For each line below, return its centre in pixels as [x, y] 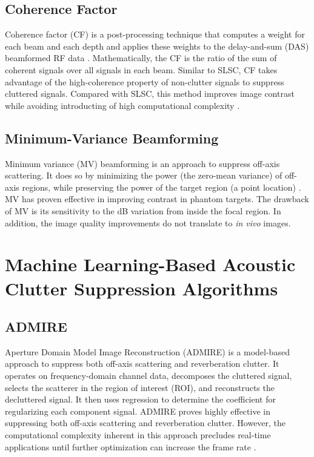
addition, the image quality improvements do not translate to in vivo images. [148, 222]
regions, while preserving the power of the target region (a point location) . [162, 187]
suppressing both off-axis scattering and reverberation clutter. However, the [145, 423]
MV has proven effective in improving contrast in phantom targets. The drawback [157, 199]
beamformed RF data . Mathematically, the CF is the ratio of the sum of [141, 58]
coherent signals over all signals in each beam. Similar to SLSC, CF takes [141, 69]
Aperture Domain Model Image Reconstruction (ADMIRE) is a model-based [147, 351]
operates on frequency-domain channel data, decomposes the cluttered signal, [149, 376]
